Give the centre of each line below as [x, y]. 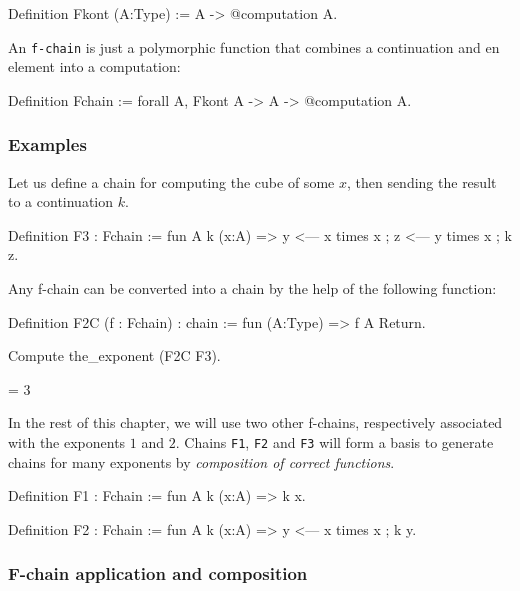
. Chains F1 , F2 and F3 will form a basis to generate [334, 442]
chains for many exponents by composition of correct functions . [201, 461]
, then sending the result [421, 181]
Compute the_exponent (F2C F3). [114, 355]
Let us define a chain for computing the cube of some [171, 181]
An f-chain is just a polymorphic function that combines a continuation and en [254, 46]
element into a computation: [94, 66]
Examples [47, 144]
